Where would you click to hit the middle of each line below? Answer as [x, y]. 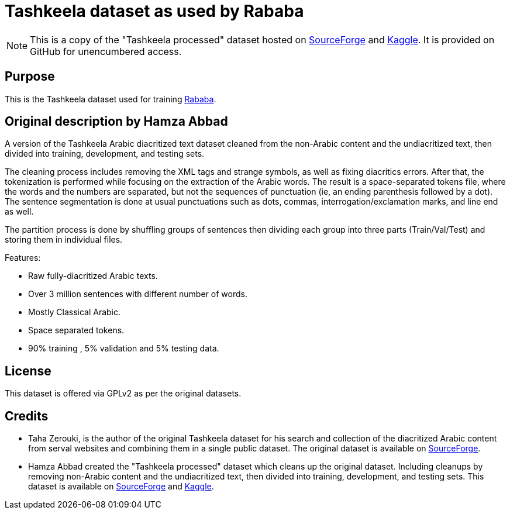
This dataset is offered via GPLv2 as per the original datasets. [123, 394]
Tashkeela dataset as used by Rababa [154, 11]
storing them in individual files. [64, 240]
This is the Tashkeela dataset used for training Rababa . [111, 99]
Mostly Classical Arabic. [75, 312]
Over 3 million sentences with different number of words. [138, 294]
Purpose [30, 77]
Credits [27, 416]
